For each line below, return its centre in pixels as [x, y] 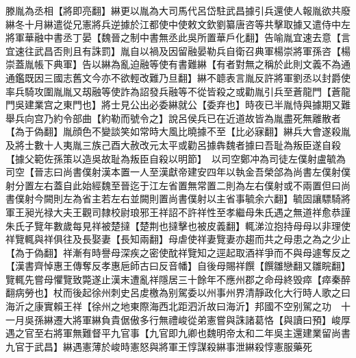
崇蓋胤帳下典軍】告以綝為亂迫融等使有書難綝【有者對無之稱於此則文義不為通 [178, 64]
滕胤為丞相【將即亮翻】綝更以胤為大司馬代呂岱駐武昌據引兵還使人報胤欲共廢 [178, 10]
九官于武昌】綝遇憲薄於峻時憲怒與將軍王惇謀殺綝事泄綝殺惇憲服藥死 [159, 346]
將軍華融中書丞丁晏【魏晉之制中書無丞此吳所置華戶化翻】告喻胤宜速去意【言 [178, 37]
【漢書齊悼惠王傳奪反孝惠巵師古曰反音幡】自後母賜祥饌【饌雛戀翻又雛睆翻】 [178, 266]
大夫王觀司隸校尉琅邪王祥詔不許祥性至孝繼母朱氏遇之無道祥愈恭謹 [202, 212]
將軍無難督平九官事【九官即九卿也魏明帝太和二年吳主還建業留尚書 [202, 333]
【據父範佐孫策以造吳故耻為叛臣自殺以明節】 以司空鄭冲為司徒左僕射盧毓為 [176, 158]
